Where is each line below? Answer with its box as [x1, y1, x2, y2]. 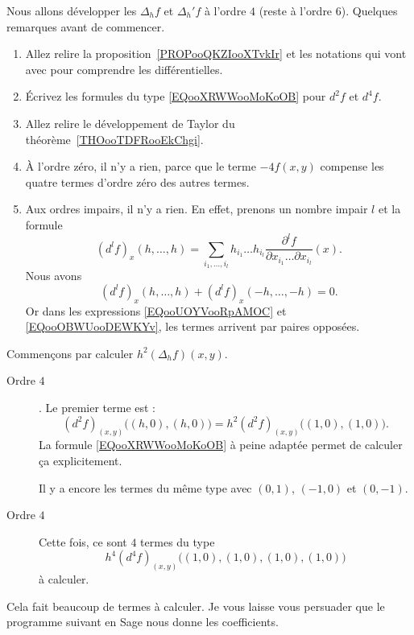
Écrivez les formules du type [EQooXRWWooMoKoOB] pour [25, 88, 326, 105]
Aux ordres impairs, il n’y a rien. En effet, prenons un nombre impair [25, 200, 368, 217]
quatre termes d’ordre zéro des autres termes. [25, 173, 250, 190]
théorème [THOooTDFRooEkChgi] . [25, 130, 204, 147]
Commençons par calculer [6, 344, 134, 361]
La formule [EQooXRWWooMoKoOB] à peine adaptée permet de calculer [39, 436, 403, 453]
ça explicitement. [39, 452, 122, 469]
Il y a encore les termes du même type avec [39, 479, 252, 496]
